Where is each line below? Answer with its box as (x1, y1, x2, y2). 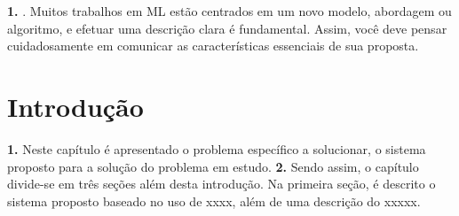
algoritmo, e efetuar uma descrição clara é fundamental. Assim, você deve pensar (7, 19, 447, 37)
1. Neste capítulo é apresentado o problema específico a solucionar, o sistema (7, 139, 426, 158)
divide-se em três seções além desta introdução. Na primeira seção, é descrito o (7, 174, 436, 193)
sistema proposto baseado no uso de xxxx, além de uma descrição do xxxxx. (7, 191, 421, 210)
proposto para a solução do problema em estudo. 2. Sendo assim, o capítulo (7, 157, 419, 175)
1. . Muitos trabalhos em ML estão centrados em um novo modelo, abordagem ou (7, 2, 452, 19)
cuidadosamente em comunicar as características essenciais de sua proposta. (7, 36, 419, 55)
